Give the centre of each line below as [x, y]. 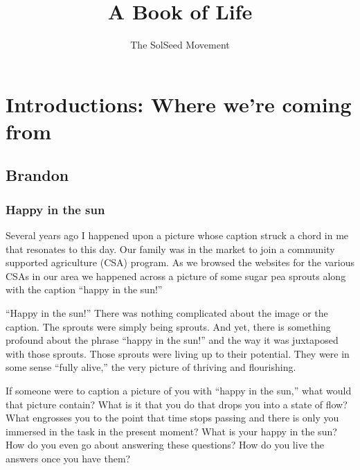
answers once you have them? [68, 458]
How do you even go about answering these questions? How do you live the [165, 445]
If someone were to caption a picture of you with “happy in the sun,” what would [179, 391]
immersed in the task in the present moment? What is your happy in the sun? [171, 431]
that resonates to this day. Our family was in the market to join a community [170, 249]
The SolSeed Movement [180, 45]
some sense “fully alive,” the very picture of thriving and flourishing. [151, 367]
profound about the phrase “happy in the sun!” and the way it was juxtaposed [172, 340]
